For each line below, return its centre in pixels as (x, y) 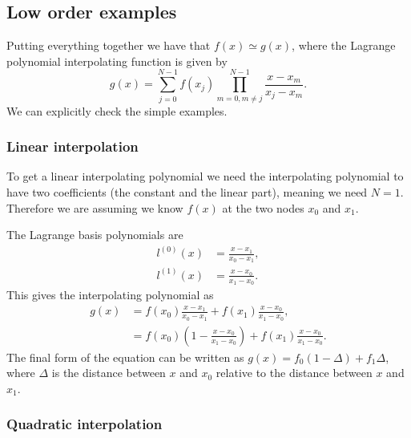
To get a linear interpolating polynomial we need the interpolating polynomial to (205, 176)
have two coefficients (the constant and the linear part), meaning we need (187, 191)
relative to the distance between (294, 373)
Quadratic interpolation (85, 424)
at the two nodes (263, 207)
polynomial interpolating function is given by (117, 61)
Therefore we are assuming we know (95, 207)
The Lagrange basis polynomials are (95, 235)
